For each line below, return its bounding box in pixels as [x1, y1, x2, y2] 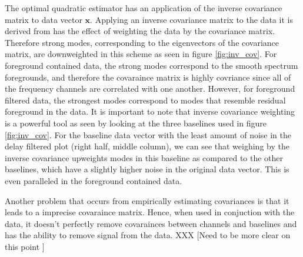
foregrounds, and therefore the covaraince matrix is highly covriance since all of [5, 71, 291, 83]
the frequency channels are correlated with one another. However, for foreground [5, 82, 295, 95]
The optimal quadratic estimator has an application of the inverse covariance [5, 2, 282, 14]
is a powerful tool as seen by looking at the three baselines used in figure [5, 116, 267, 129]
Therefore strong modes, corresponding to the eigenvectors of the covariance [5, 36, 279, 48]
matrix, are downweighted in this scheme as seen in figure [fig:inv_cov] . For [5, 48, 277, 60]
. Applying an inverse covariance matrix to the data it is [90, 13, 293, 25]
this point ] [5, 240, 45, 252]
